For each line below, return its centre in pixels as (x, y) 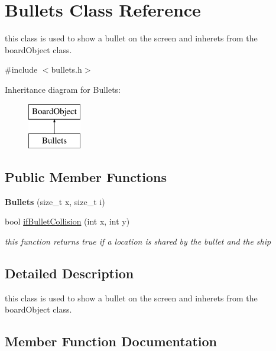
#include (21, 69)
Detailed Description (69, 273)
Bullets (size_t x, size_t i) (55, 201)
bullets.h (66, 69)
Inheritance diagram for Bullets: (63, 89)
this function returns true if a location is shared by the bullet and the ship (138, 241)
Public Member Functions (86, 177)
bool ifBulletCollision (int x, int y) (67, 221)
